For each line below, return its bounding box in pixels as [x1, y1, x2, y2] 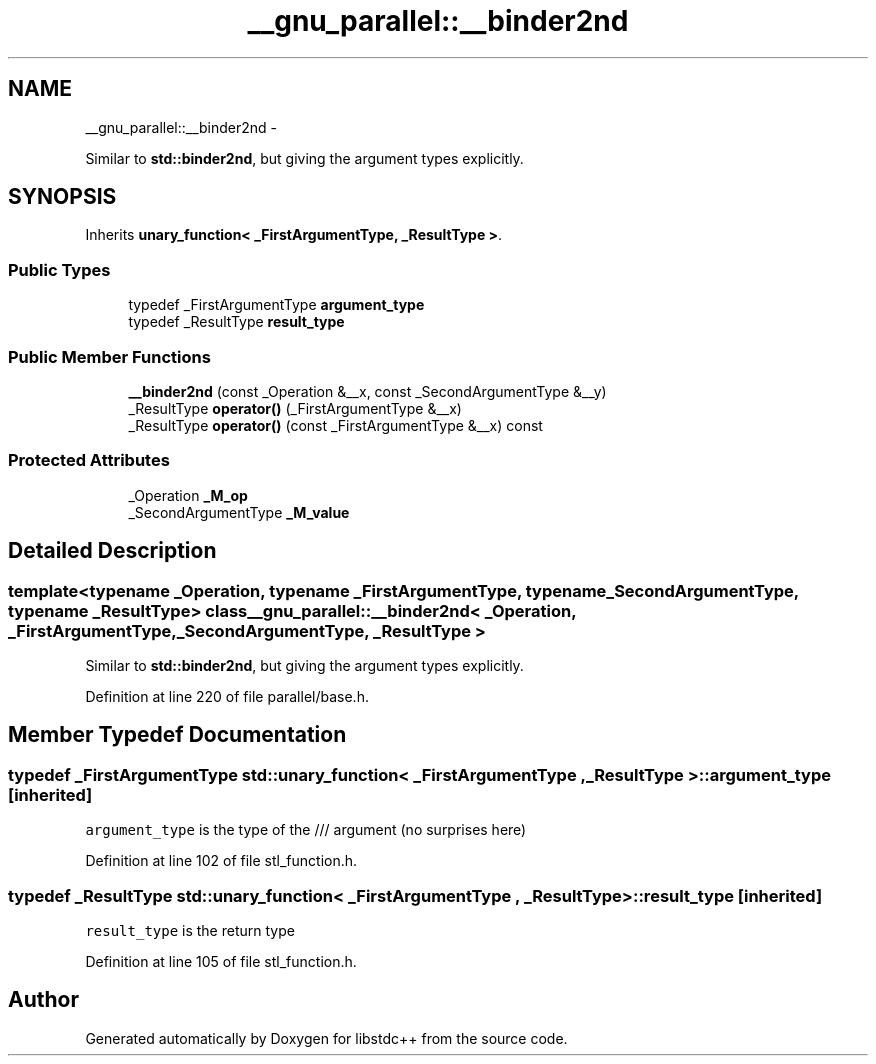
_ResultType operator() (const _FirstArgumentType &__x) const [128, 416, 543, 434]
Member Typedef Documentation [8, 722, 347, 748]
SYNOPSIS [8, 184, 117, 210]
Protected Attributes [8, 450, 170, 471]
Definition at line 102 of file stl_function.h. [85, 852, 358, 870]
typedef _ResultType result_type [128, 313, 345, 331]
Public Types [8, 259, 111, 280]
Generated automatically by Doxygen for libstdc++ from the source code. [85, 1029, 568, 1047]
